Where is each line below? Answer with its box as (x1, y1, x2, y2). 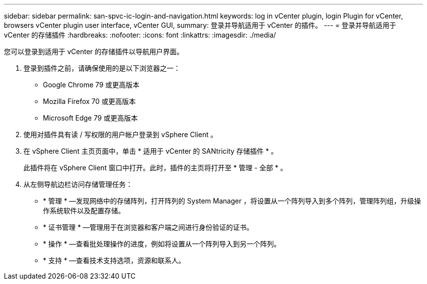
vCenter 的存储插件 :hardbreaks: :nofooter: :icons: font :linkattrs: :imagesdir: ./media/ (4, 31, 276, 39)
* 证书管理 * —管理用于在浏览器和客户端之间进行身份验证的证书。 (43, 223, 253, 231)
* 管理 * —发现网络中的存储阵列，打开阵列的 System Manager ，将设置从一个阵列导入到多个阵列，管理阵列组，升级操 (43, 197, 421, 205)
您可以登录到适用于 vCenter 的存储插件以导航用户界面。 (4, 47, 184, 56)
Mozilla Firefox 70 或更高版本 (43, 97, 136, 105)
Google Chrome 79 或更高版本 (43, 81, 140, 89)
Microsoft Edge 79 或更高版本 (43, 114, 138, 122)
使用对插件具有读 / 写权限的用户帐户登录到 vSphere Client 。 (23, 130, 217, 139)
